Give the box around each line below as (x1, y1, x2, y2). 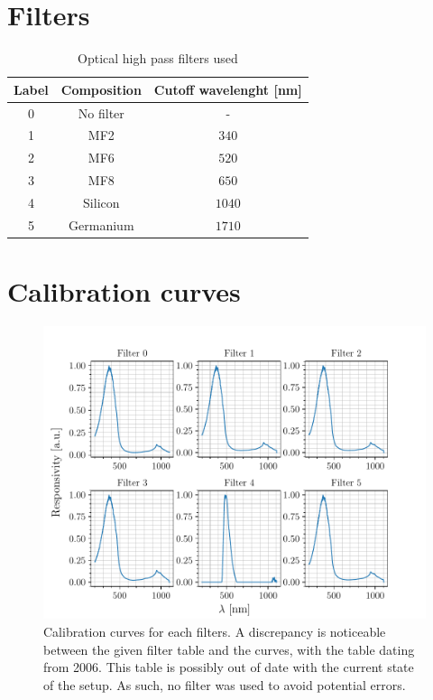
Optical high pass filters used (78, 49, 238, 68)
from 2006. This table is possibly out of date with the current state (43, 658, 414, 677)
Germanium (69, 215, 134, 234)
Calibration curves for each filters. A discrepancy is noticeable (43, 621, 386, 640)
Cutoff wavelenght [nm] (153, 79, 302, 98)
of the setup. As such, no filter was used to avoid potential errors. (43, 675, 406, 694)
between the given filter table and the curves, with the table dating (43, 639, 415, 658)
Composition (60, 79, 142, 98)
